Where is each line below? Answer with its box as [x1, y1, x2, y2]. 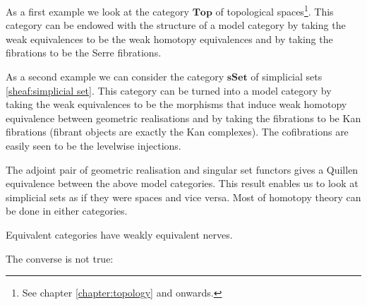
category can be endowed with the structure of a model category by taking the [6, 18, 346, 32]
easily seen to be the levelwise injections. [6, 138, 181, 152]
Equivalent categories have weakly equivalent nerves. [6, 227, 233, 241]
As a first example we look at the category [6, 4, 189, 18]
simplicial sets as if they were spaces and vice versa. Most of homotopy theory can [6, 189, 361, 204]
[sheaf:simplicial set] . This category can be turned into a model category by [6, 83, 332, 97]
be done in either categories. [6, 203, 128, 218]
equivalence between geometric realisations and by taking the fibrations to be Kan [6, 110, 361, 125]
